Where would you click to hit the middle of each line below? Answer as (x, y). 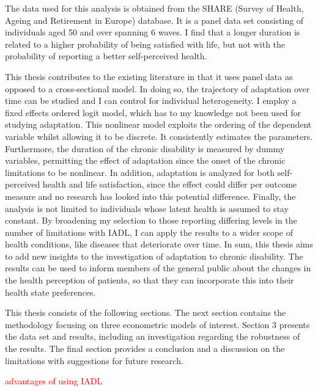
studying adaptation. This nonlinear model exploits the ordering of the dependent (158, 124)
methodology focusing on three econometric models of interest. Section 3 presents (157, 324)
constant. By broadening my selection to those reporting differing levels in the (151, 220)
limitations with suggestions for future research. (94, 360)
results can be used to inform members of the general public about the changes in (158, 268)
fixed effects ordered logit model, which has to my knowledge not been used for (153, 112)
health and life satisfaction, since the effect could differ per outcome (170, 184)
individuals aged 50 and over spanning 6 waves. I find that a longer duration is (153, 32)
